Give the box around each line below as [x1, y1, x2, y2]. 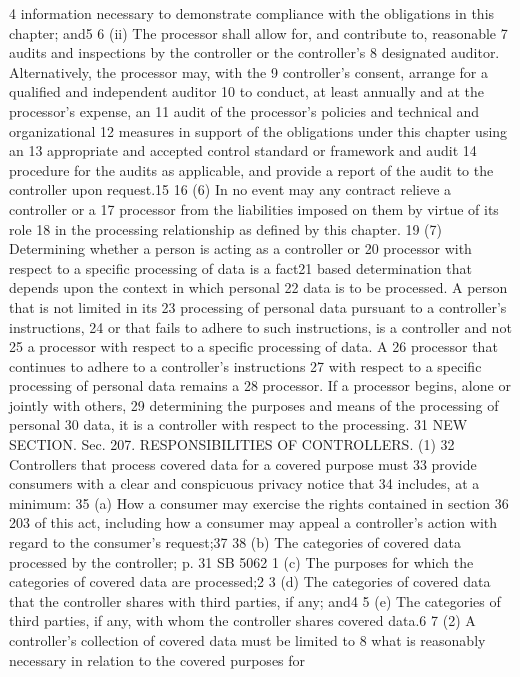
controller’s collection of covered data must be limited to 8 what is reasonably [9, 630, 486, 650]
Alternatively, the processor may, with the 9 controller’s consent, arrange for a [9, 61, 488, 82]
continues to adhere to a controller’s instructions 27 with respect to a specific [9, 355, 482, 376]
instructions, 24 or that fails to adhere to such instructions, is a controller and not [9, 316, 512, 337]
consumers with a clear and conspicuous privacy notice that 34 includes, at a [9, 473, 480, 494]
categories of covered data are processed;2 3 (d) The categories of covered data [9, 571, 491, 592]
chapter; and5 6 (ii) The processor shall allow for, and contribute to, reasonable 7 [9, 22, 508, 43]
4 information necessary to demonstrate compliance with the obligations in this [9, 3, 495, 23]
